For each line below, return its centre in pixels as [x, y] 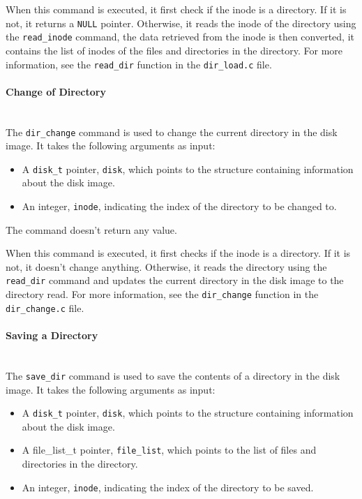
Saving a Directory [52, 335]
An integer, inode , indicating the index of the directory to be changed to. [179, 206]
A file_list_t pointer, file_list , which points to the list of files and [169, 450]
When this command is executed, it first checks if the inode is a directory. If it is [178, 253]
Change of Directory [56, 91]
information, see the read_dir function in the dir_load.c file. [139, 64]
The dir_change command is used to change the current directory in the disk [172, 132]
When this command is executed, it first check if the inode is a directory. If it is [176, 9]
